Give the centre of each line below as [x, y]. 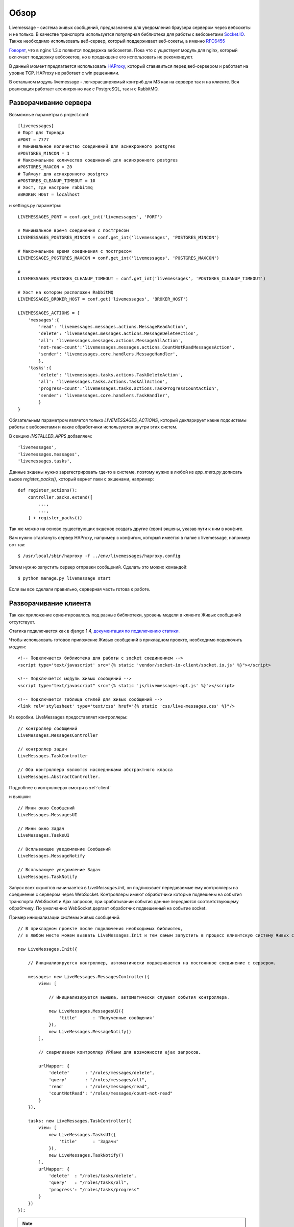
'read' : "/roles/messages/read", [99, 1086]
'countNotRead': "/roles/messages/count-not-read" [111, 1094]
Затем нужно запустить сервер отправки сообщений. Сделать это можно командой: [98, 567]
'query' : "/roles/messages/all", [98, 1080]
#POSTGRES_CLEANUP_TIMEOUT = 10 [57, 181]
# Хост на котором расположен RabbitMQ [66, 292]
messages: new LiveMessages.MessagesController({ [88, 976]
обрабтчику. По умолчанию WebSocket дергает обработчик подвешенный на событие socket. [108, 908]
